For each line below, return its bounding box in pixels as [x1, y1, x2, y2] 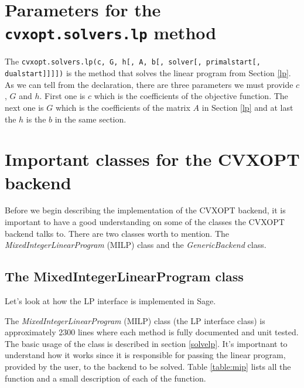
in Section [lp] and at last [201, 101, 293, 113]
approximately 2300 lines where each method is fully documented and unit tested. [5, 326, 299, 338]
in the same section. [54, 113, 127, 125]
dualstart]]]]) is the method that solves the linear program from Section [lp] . [5, 67, 291, 79]
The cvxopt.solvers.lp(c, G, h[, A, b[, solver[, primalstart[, [5, 55, 261, 67]
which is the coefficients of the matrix [55, 101, 190, 113]
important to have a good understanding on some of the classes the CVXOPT [5, 216, 285, 228]
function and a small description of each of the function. [5, 372, 206, 384]
